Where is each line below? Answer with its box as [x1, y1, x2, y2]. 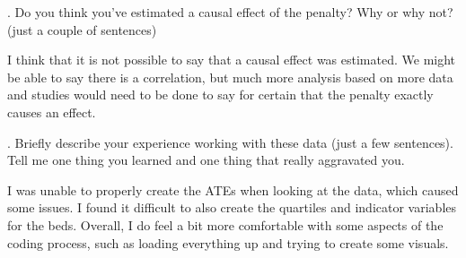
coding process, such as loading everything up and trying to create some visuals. [7, 233, 449, 252]
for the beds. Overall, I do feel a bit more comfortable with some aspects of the [7, 215, 444, 234]
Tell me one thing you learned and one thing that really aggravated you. [7, 150, 405, 169]
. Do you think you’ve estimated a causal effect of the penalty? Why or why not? [7, 3, 453, 21]
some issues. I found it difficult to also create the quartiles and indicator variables [7, 198, 457, 217]
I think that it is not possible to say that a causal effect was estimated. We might [7, 50, 456, 69]
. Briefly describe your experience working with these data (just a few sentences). [7, 133, 453, 151]
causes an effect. [7, 102, 96, 121]
